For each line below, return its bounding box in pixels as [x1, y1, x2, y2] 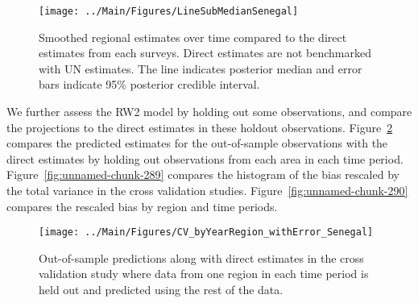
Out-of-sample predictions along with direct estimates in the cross [39, 249, 364, 266]
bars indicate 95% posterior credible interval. [39, 76, 260, 93]
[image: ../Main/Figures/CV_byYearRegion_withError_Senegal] [39, 226, 374, 239]
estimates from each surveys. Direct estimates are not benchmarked [39, 44, 371, 61]
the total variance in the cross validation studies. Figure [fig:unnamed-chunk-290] [6, 182, 408, 198]
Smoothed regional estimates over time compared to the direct [39, 28, 347, 45]
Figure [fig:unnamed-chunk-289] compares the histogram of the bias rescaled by [6, 166, 399, 183]
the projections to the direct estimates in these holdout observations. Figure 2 [6, 118, 393, 135]
